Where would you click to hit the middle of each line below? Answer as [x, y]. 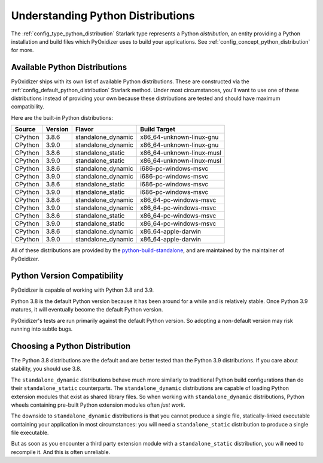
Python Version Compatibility [67, 276]
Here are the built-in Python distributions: [62, 117]
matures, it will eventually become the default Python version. [87, 310]
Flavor [84, 129]
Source [25, 129]
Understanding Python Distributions [103, 16]
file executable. [30, 433]
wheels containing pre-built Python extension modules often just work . [98, 405]
